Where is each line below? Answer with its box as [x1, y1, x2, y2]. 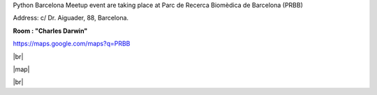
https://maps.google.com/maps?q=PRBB [13, 39, 131, 48]
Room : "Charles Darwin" [13, 27, 88, 35]
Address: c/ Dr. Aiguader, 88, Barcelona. [13, 14, 129, 22]
